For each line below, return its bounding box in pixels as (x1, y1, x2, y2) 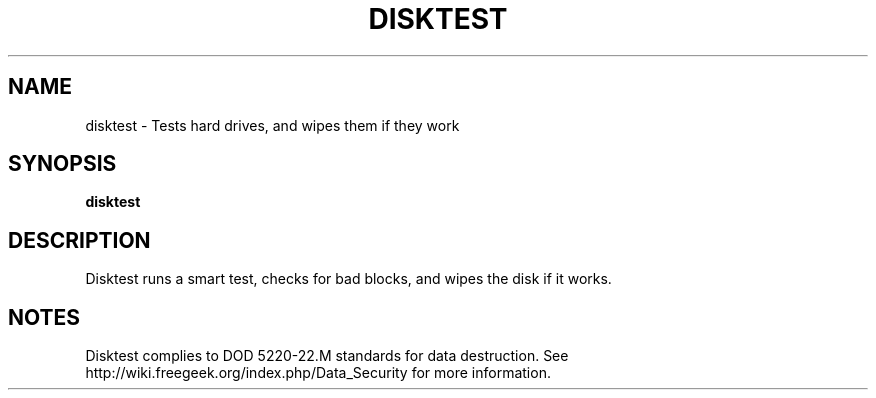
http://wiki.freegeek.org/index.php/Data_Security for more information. (85, 364, 551, 382)
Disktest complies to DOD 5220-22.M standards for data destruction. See (85, 347, 569, 365)
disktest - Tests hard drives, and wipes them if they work (85, 116, 460, 134)
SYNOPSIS (8, 151, 117, 177)
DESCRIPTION (8, 227, 151, 253)
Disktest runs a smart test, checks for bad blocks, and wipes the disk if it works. (85, 270, 612, 288)
